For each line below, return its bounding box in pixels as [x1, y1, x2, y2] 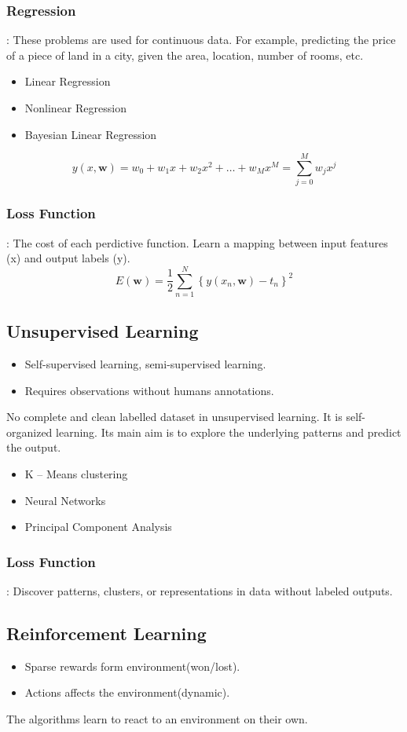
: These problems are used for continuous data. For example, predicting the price [6, 31, 396, 48]
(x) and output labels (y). [6, 250, 130, 266]
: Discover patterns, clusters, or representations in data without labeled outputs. [6, 583, 393, 599]
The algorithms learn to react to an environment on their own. [6, 711, 308, 727]
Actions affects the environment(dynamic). [24, 684, 230, 701]
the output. [6, 439, 61, 456]
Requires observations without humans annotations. [24, 382, 274, 398]
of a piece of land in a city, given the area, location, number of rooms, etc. [6, 46, 364, 63]
